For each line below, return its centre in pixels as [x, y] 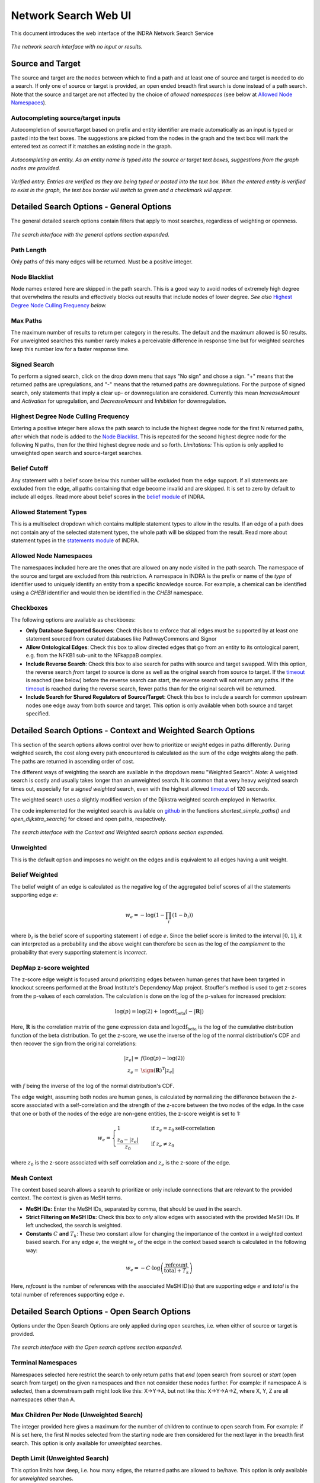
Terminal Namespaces [44, 1363]
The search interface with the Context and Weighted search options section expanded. [118, 832]
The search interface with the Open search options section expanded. [97, 1347]
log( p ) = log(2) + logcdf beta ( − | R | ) [159, 1012]
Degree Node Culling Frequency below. [59, 305]
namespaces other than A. [43, 1399]
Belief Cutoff [30, 469]
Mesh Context [32, 1178]
